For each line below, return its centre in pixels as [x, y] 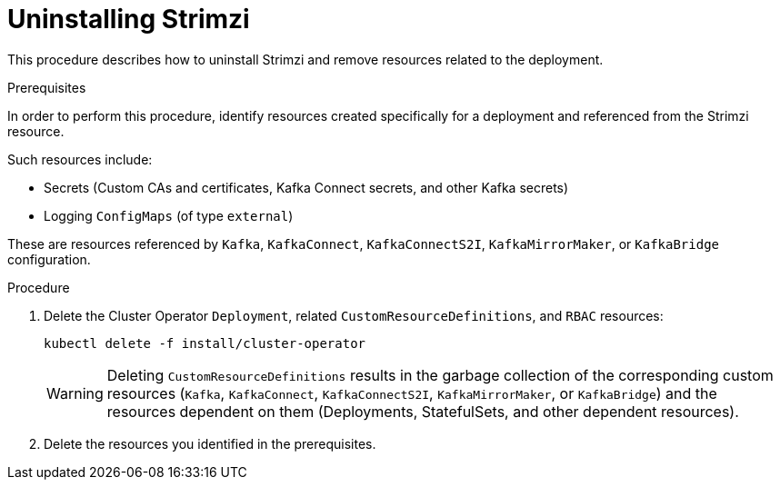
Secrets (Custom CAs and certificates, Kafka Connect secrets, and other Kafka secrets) [306, 187]
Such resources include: [80, 159]
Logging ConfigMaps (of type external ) [169, 215]
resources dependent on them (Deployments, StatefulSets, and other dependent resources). [423, 411]
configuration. [49, 259]
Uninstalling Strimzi [129, 19]
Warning [75, 393]
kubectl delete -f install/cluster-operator [205, 343]
